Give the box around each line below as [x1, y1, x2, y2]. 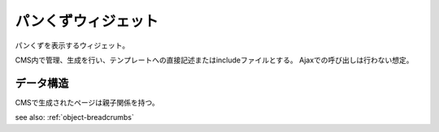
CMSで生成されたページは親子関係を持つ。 [15, 97, 160, 107]
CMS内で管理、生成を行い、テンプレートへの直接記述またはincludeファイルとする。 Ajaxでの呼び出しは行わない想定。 [15, 55, 414, 65]
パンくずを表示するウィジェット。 [15, 40, 130, 50]
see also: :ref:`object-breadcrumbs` [15, 113, 134, 122]
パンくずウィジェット [15, 12, 159, 30]
